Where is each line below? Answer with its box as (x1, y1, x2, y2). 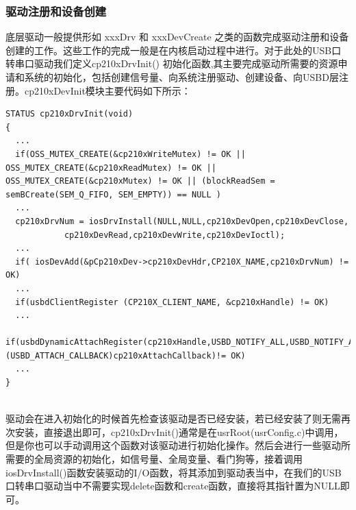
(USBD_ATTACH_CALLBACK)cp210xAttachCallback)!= (5, 350, 227, 361)
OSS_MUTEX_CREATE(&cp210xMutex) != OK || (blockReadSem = (5, 176, 275, 186)
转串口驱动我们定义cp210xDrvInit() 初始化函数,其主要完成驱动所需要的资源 (5, 56, 338, 71)
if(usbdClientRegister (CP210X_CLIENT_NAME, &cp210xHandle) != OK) (15, 297, 329, 307)
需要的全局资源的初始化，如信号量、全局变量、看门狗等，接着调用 (5, 452, 303, 466)
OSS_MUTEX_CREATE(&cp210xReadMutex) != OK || (5, 162, 216, 173)
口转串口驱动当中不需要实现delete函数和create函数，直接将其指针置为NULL (5, 478, 340, 493)
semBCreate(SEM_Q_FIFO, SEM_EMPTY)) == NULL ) (5, 189, 221, 199)
